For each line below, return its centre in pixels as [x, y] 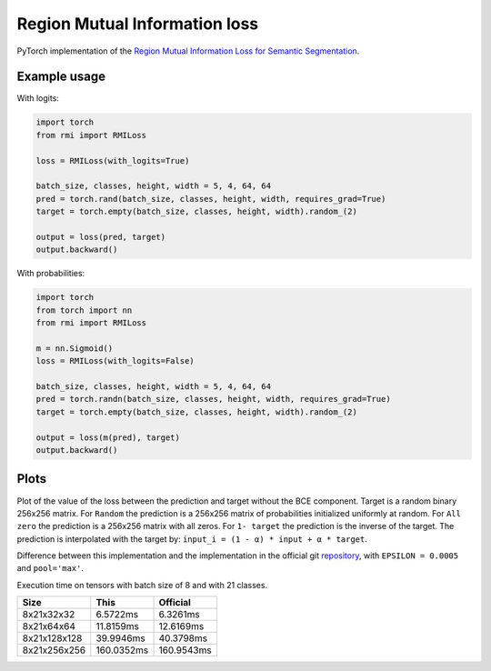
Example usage [61, 77]
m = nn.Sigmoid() [75, 348]
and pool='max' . [50, 568]
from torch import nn [84, 310]
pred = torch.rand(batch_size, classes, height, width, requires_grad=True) [211, 199]
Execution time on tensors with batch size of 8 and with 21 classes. [142, 585]
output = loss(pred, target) [101, 237]
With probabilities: [51, 274]
